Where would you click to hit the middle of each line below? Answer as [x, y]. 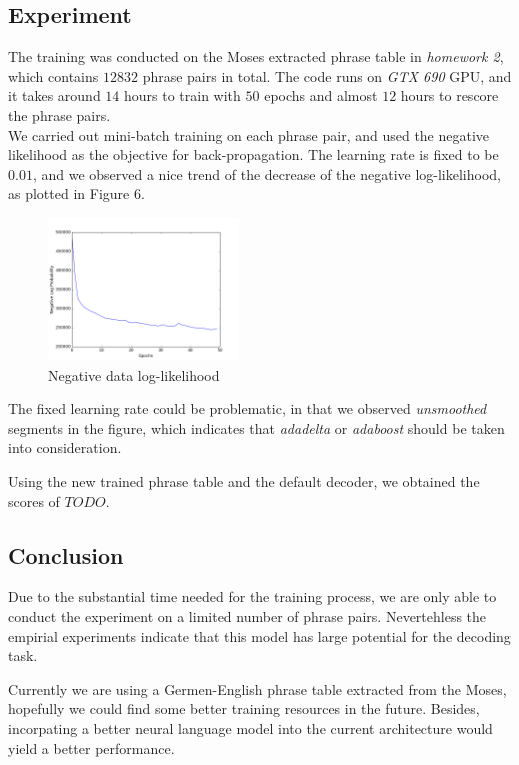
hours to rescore [449, 95]
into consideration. [65, 447]
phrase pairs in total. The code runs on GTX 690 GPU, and [327, 75]
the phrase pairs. [59, 114]
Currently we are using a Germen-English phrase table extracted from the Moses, [257, 688]
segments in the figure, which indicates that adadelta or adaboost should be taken [256, 427]
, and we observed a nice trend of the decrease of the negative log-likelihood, [266, 173]
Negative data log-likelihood [134, 374]
